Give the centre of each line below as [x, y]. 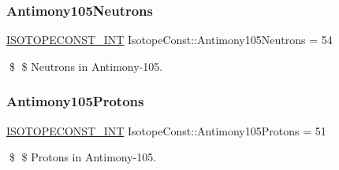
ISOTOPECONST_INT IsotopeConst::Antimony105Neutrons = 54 [169, 40]
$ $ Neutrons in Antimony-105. [86, 66]
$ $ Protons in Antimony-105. [83, 157]
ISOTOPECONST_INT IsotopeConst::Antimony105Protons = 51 [166, 130]
